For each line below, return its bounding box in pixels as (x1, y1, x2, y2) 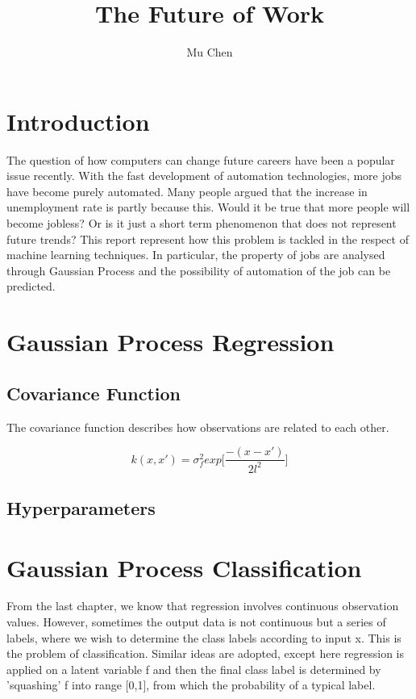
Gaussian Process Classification (6, 550, 362, 584)
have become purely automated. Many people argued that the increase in (6, 182, 368, 199)
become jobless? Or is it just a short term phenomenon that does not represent (6, 215, 397, 232)
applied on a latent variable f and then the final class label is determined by (6, 660, 381, 677)
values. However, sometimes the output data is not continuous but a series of (6, 613, 386, 630)
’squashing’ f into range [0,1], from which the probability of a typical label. (6, 676, 376, 693)
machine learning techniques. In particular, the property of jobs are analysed (6, 246, 385, 263)
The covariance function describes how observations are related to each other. (6, 418, 389, 435)
